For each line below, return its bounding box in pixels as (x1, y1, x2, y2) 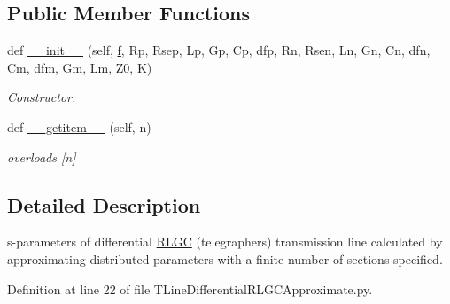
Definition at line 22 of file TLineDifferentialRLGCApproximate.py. (7, 279, 373, 298)
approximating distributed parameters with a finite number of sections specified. (7, 249, 443, 268)
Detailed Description (7, 191, 201, 218)
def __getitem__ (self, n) (7, 117, 151, 136)
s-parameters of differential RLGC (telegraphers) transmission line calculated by (7, 232, 443, 251)
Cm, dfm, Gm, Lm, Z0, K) (7, 58, 152, 76)
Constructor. (7, 88, 76, 106)
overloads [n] (7, 147, 76, 166)
